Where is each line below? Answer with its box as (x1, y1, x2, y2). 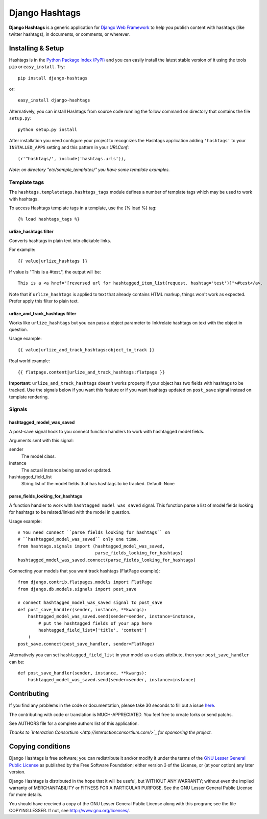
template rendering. (9, 394, 49, 399)
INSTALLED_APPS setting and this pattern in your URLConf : (9, 145, 129, 150)
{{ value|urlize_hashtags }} (18, 258, 88, 264)
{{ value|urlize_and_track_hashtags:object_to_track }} (18, 347, 155, 352)
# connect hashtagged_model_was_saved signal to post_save (18, 600, 163, 605)
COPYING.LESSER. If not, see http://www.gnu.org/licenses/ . (9, 808, 130, 814)
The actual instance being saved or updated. (21, 467, 112, 473)
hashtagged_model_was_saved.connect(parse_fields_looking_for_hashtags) (18, 557, 196, 563)
